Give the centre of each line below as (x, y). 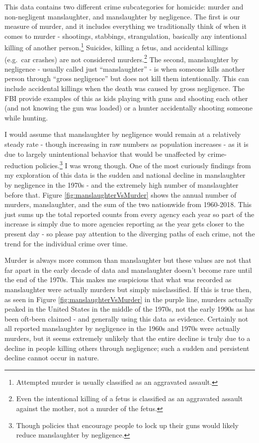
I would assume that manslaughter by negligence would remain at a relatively (123, 134)
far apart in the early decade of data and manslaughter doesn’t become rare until (128, 270)
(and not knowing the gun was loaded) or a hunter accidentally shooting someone (129, 108)
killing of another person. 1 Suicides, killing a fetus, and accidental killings (117, 47)
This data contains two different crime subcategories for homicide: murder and (124, 6)
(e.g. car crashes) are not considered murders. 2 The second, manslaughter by (122, 58)
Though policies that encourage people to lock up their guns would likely (127, 425)
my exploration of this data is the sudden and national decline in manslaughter (125, 175)
